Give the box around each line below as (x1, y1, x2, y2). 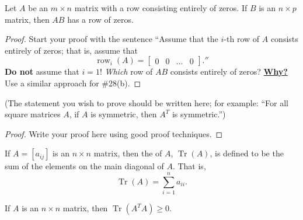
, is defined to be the (210, 147, 284, 159)
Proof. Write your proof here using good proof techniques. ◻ (5, 127, 223, 139)
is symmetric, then (90, 108, 157, 120)
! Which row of (99, 65, 153, 78)
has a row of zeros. (67, 13, 134, 25)
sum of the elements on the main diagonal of (5, 160, 164, 172)
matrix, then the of (93, 147, 162, 159)
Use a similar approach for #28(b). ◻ (5, 76, 141, 89)
